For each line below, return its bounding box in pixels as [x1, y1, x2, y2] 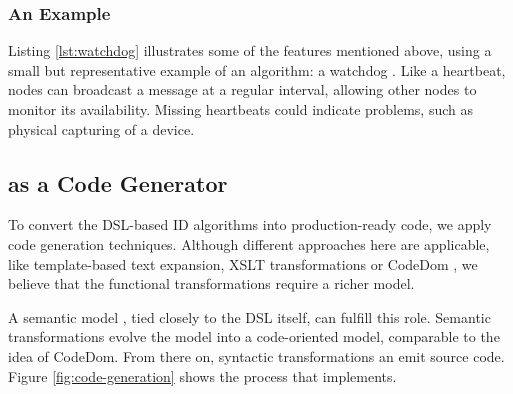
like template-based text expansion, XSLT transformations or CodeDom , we [8, 253, 478, 274]
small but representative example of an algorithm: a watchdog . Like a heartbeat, [8, 59, 506, 80]
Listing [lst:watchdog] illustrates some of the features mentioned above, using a [8, 40, 492, 61]
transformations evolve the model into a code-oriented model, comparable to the [8, 326, 500, 347]
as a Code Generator [8, 167, 228, 198]
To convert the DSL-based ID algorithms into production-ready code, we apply [8, 214, 492, 235]
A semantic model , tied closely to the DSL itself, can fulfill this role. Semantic [8, 306, 491, 327]
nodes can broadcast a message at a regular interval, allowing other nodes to [8, 79, 477, 100]
